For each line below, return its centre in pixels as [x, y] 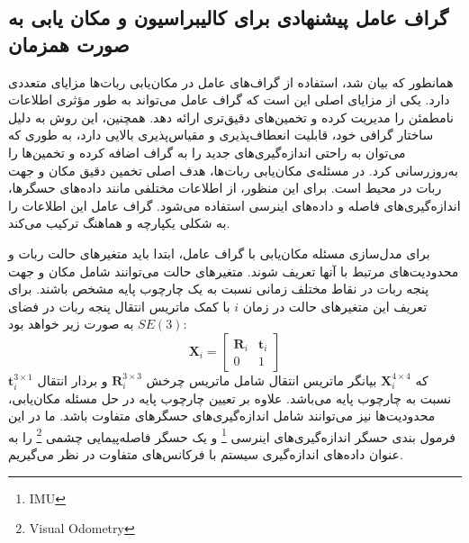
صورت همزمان [69, 44]
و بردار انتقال [72, 380]
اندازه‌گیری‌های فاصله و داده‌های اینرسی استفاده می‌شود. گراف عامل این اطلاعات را [234, 205]
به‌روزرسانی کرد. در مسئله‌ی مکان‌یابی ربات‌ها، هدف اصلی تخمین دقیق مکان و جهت [234, 170]
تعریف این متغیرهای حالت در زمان [335, 306]
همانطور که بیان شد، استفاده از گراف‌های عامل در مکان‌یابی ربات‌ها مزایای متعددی [231, 81]
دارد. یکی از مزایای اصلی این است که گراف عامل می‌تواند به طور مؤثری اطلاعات [229, 100]
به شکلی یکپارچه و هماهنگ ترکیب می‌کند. [119, 223]
